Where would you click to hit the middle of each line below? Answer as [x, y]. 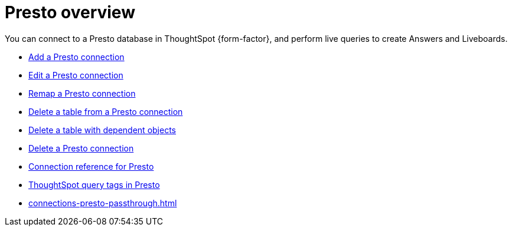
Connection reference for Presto [91, 166]
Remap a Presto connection [82, 93]
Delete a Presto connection [81, 148]
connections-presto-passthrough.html [103, 203]
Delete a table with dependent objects [102, 130]
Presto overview [70, 12]
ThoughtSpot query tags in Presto [94, 184]
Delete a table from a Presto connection [106, 111]
